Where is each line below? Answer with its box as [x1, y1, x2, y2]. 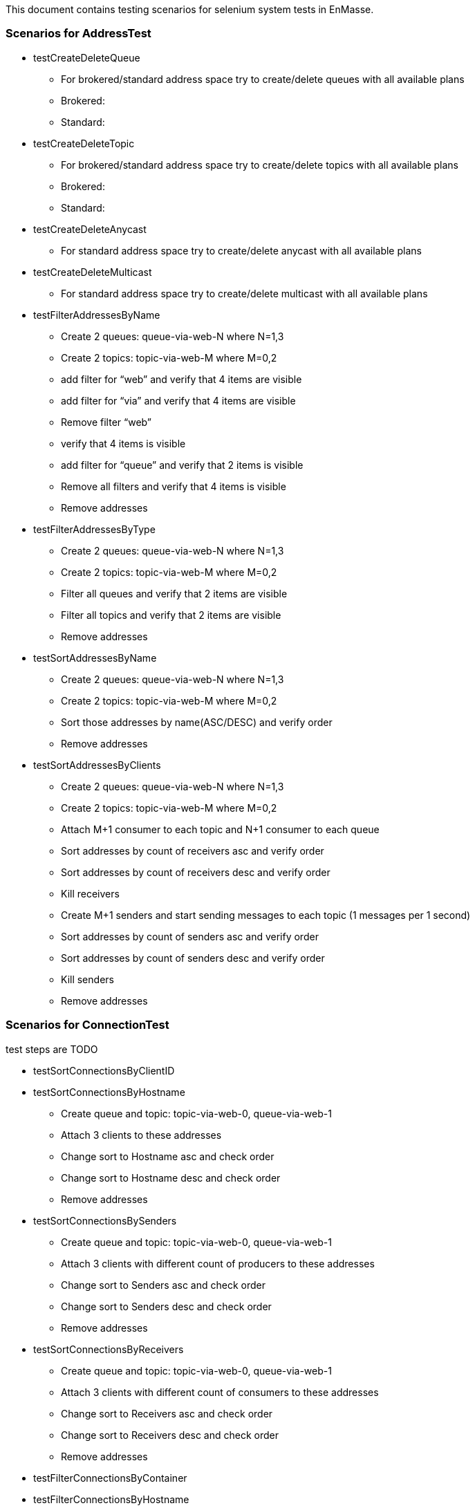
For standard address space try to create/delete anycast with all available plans [61, 244, 422, 257]
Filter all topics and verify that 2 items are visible [61, 608, 281, 621]
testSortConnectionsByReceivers [33, 1343, 184, 1355]
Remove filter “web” [61, 416, 151, 428]
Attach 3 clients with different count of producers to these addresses [61, 1257, 375, 1269]
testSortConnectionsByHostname [33, 1086, 185, 1098]
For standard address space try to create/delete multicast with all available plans [61, 287, 428, 299]
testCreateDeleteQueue [33, 51, 140, 64]
